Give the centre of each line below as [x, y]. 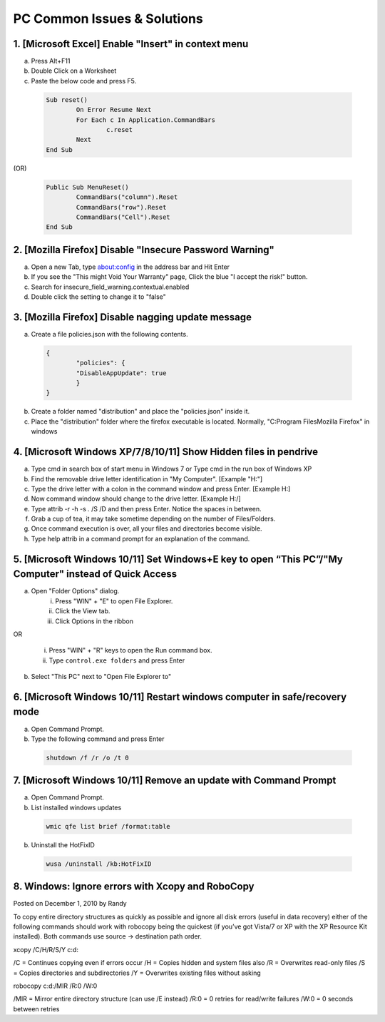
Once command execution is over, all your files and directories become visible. [147, 528]
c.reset [119, 129]
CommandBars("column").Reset [127, 197]
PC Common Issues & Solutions [108, 19]
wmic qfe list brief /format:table [108, 826]
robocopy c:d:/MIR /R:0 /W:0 [55, 986]
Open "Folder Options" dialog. [75, 591]
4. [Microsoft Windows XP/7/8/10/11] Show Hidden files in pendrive [166, 452]
